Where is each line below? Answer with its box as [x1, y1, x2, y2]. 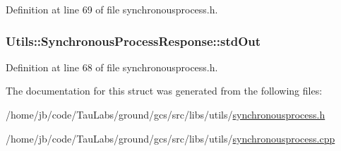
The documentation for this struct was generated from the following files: [6, 83, 323, 98]
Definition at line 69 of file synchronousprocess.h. [6, 2, 218, 16]
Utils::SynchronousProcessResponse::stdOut [6, 32, 261, 49]
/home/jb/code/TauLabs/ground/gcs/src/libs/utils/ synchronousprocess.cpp [6, 131, 335, 145]
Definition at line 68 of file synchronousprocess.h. [6, 59, 218, 74]
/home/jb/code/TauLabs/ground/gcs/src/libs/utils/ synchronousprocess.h [6, 107, 325, 121]
